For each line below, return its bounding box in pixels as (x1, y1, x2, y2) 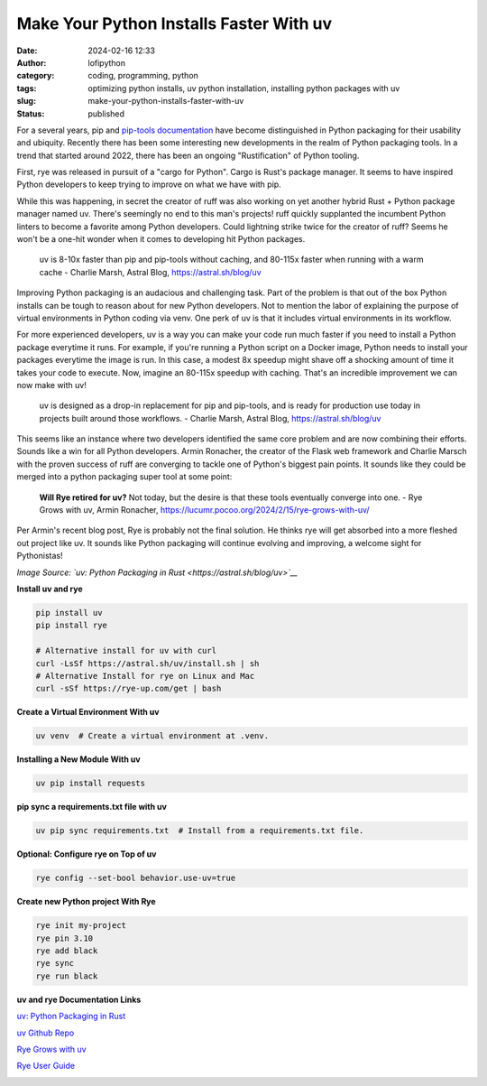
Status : (16, 108, 45, 119)
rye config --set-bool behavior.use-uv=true (35, 873, 236, 884)
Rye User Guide (16, 1061, 76, 1072)
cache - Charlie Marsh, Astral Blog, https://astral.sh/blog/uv (39, 266, 262, 277)
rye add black (35, 945, 98, 956)
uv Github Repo (16, 1027, 75, 1038)
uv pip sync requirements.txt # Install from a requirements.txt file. (35, 826, 364, 836)
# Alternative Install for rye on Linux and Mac (35, 671, 255, 681)
